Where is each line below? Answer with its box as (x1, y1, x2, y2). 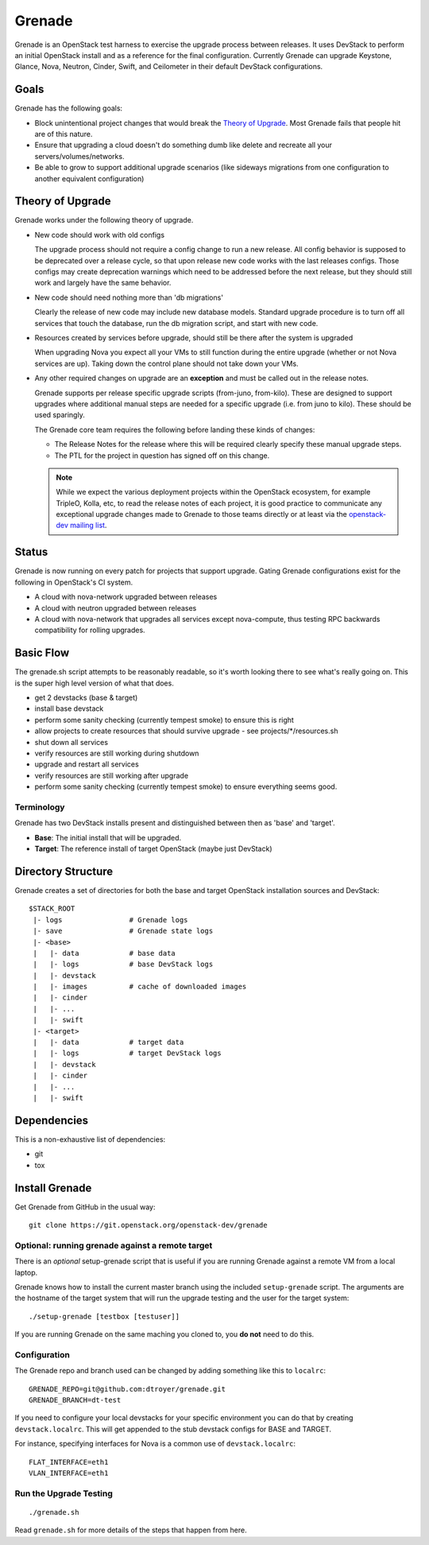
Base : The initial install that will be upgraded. (34, 833, 182, 842)
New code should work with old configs (34, 230, 165, 239)
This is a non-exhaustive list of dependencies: (14, 1134, 166, 1144)
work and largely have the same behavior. (34, 278, 172, 288)
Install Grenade (14, 1181, 92, 1194)
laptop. (14, 1267, 38, 1277)
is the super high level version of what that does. (14, 678, 174, 688)
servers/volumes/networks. (34, 151, 125, 161)
